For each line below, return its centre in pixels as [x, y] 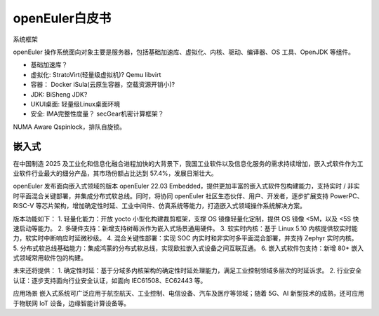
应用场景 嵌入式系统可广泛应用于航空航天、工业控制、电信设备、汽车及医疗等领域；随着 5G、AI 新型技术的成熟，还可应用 [188, 294]
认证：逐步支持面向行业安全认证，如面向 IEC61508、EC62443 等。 [110, 280]
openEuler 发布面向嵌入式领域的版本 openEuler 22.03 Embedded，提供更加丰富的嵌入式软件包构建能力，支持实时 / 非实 [187, 186]
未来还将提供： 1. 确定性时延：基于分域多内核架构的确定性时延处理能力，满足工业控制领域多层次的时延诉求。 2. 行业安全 [187, 270]
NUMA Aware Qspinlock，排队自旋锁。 [69, 127]
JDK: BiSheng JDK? [59, 94]
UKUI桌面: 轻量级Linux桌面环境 [75, 104]
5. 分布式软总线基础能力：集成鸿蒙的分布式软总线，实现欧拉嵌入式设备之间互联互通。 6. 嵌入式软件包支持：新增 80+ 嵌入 [188, 248]
